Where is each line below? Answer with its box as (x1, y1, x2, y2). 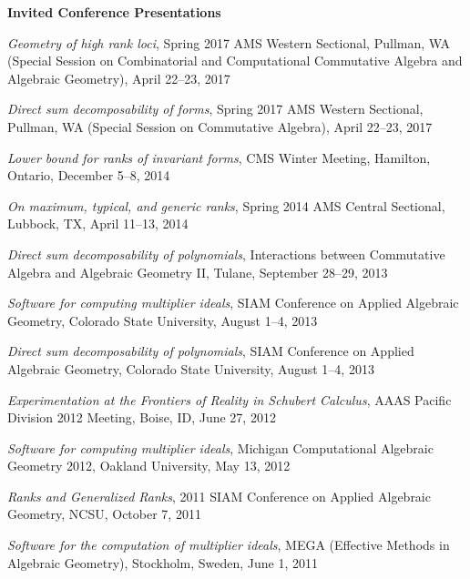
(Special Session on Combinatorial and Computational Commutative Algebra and (7, 51, 463, 70)
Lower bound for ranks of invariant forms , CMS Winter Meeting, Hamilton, (7, 147, 431, 167)
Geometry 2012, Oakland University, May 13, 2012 (7, 456, 291, 475)
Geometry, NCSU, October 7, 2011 (7, 504, 201, 523)
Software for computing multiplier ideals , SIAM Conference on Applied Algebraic (7, 293, 459, 312)
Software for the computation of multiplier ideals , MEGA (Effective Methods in (7, 535, 450, 554)
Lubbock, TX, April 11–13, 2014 (7, 214, 189, 233)
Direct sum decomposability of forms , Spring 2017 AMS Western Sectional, (7, 99, 424, 118)
